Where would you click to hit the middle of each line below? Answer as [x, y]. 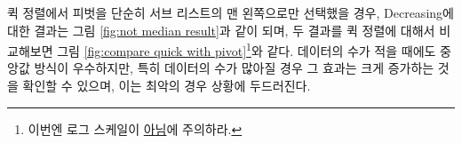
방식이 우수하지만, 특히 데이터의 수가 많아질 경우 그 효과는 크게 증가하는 [234, 68]
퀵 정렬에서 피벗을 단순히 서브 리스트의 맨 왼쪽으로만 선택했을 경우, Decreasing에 [231, 12]
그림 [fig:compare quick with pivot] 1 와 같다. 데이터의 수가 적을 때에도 [247, 49]
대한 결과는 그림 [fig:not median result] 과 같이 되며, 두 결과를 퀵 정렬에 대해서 [221, 30]
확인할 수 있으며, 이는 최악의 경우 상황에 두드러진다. [167, 86]
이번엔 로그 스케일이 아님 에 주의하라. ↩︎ [135, 128]
